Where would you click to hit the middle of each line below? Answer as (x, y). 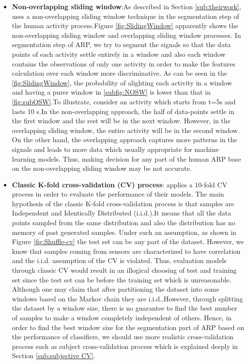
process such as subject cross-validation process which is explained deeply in (125, 346)
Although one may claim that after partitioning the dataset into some (116, 289)
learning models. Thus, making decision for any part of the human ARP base (126, 158)
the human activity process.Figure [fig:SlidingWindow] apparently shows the (125, 25)
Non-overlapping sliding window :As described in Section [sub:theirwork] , (126, 6)
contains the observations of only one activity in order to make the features (124, 63)
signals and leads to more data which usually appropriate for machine (115, 149)
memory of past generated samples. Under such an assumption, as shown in (124, 232)
